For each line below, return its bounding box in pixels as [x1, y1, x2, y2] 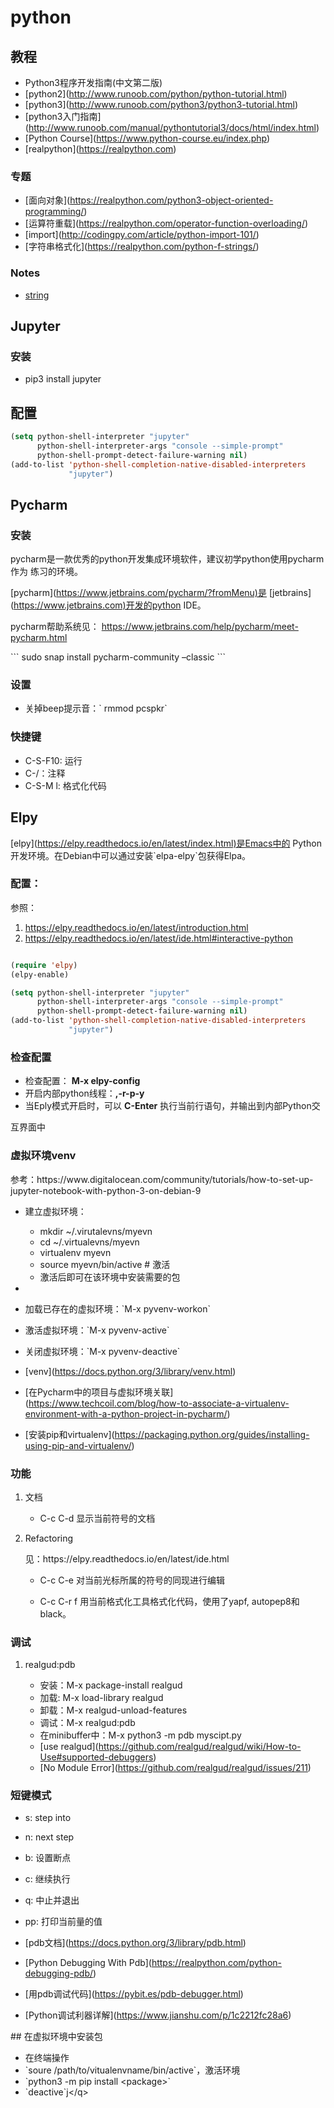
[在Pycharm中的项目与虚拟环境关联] [24, 1386, 174, 1398]
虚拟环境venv [10, 1149, 77, 1163]
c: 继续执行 [24, 1873, 71, 1885]
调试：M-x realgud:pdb [39, 1717, 136, 1729]
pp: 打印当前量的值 [24, 1916, 103, 1928]
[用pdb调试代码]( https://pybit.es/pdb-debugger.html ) [24, 1988, 244, 2000]
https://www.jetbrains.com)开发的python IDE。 [13, 599, 207, 611]
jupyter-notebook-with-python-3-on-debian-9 [10, 1184, 202, 1196]
